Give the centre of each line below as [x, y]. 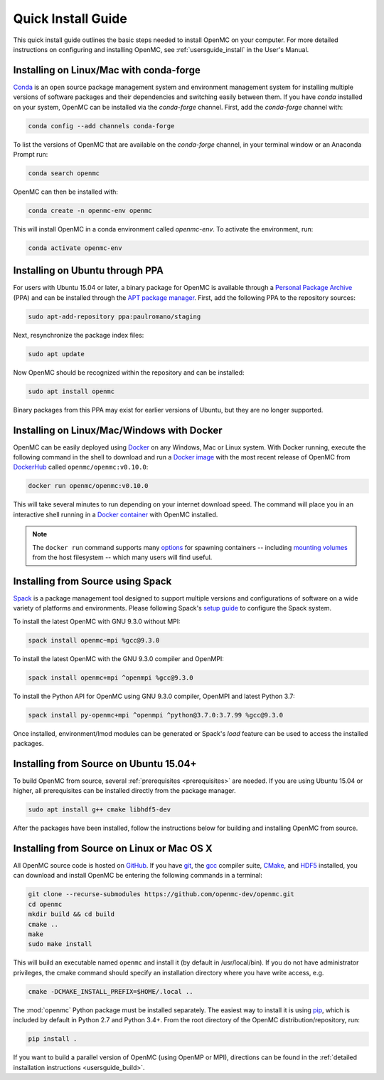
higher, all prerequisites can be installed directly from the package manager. [124, 791]
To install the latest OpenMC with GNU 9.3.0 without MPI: [97, 621]
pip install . [53, 1039]
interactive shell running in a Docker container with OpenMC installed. [116, 514]
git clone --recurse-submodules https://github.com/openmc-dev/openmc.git [161, 894]
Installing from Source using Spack [92, 581]
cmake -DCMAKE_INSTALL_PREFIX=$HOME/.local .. [111, 991]
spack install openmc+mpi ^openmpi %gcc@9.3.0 [111, 677]
